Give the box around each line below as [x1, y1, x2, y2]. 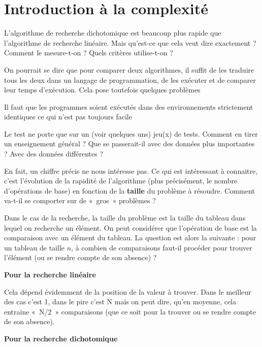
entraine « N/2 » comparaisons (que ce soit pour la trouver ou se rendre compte [4, 306, 256, 317]
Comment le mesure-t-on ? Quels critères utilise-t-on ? [4, 47, 173, 58]
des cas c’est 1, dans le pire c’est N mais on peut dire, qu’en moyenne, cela [4, 296, 237, 307]
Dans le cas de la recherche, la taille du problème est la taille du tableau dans [4, 212, 246, 223]
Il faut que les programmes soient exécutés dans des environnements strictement [4, 101, 253, 112]
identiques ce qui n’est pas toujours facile [4, 111, 132, 122]
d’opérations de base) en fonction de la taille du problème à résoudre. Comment [4, 185, 255, 196]
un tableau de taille [4, 242, 65, 253]
